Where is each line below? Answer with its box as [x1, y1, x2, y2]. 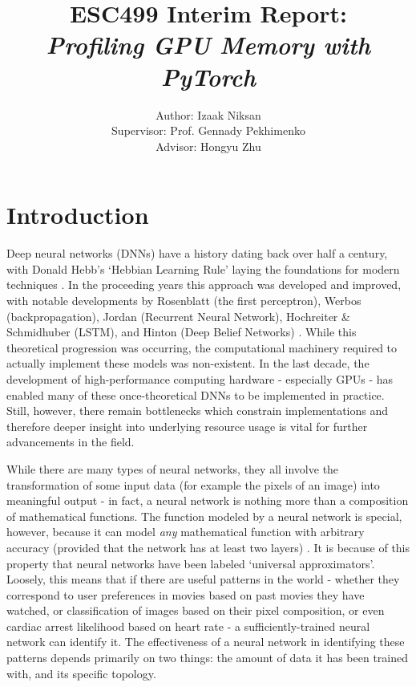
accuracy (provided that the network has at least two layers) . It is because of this [6, 539, 410, 555]
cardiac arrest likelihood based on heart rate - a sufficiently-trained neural [6, 617, 370, 634]
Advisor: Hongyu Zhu [155, 137, 261, 154]
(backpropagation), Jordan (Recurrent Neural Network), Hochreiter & [6, 307, 350, 324]
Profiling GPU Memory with [46, 28, 371, 62]
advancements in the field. [6, 433, 135, 450]
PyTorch [161, 59, 256, 93]
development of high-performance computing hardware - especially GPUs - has [6, 370, 394, 387]
